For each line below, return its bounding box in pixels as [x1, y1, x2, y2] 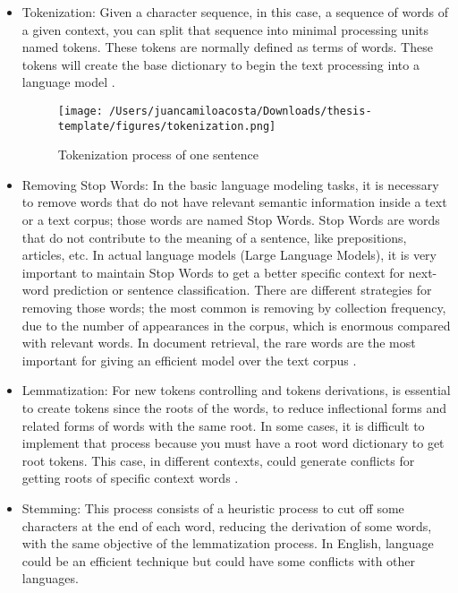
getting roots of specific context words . [21, 468, 239, 487]
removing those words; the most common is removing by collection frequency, [21, 298, 446, 317]
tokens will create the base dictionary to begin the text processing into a [21, 55, 420, 73]
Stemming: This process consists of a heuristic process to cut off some [21, 498, 404, 517]
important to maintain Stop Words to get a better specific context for [21, 262, 405, 281]
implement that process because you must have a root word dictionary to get [21, 434, 445, 452]
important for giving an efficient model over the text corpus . [21, 350, 357, 369]
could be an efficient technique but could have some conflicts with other [21, 551, 416, 570]
